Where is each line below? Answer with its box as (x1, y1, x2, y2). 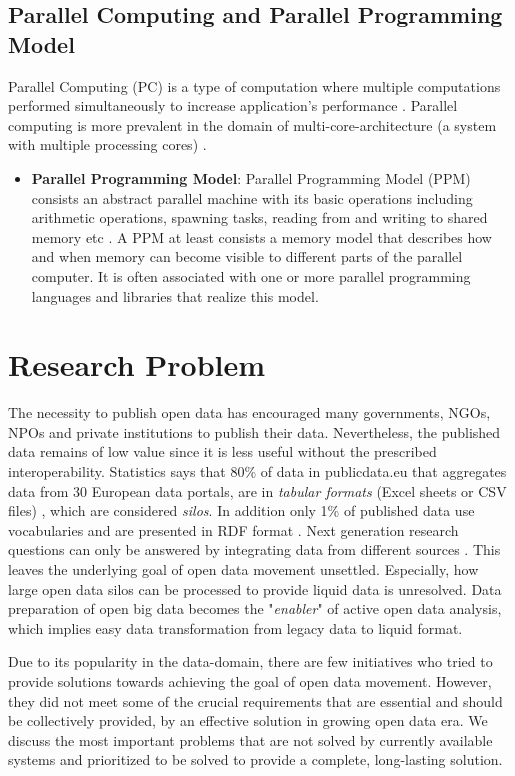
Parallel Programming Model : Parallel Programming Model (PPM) (31, 167, 471, 188)
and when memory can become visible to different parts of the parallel (31, 246, 463, 267)
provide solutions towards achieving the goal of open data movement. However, (8, 670, 492, 691)
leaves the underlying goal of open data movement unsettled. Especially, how (8, 559, 479, 579)
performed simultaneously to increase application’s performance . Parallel (8, 95, 458, 116)
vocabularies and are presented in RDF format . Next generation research (8, 519, 459, 540)
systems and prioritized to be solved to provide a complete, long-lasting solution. (8, 749, 503, 770)
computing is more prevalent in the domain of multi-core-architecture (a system (8, 114, 497, 135)
